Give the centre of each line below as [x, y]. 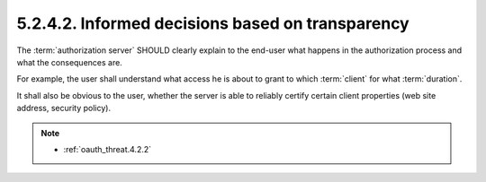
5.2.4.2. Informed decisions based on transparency [213, 23]
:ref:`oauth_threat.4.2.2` [108, 149]
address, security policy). [64, 108]
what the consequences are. [70, 62]
